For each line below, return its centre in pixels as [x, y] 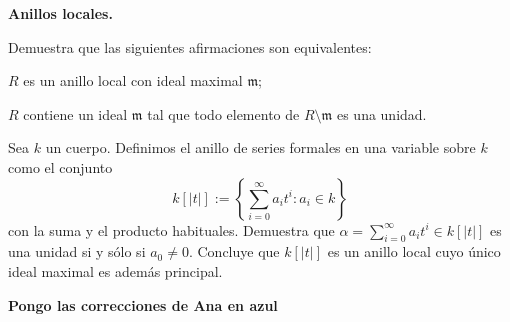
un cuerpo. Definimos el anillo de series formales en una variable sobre [260, 147]
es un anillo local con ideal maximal [133, 80]
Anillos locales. [60, 13]
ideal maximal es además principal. [115, 270]
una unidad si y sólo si [77, 251]
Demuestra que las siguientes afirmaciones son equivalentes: [190, 46]
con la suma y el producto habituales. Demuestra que [171, 229]
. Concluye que [234, 251]
